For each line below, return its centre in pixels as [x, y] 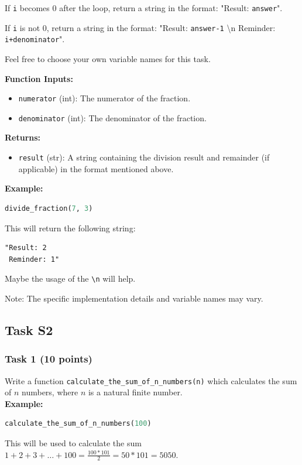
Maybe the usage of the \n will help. [70, 278]
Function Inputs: [39, 78]
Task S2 [29, 329]
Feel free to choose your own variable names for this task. [108, 58]
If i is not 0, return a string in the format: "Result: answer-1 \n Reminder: [140, 27]
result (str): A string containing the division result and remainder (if [144, 157]
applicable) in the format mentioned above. [96, 168]
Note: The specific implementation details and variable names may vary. [134, 298]
